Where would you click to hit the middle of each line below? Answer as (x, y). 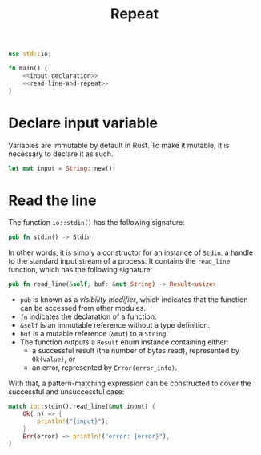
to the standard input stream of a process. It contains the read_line (119, 261)
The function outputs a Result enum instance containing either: (124, 342)
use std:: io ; (30, 54)
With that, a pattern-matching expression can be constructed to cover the (130, 383)
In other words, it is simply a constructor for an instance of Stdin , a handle (131, 252)
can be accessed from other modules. (83, 308)
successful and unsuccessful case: (66, 392)
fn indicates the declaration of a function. (88, 316)
